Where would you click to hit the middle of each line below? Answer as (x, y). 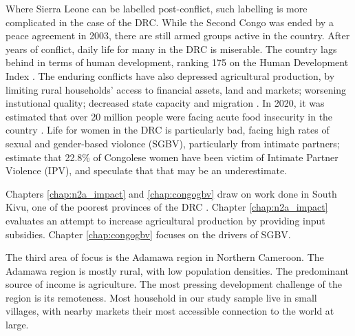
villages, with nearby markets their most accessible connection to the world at (170, 311)
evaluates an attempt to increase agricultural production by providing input (165, 220)
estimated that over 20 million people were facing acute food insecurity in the (169, 116)
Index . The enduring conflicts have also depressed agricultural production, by (170, 75)
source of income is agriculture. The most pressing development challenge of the (174, 284)
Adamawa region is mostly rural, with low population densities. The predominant (177, 270)
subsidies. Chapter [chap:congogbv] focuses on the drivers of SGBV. (148, 234)
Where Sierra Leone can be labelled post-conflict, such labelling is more (157, 8)
